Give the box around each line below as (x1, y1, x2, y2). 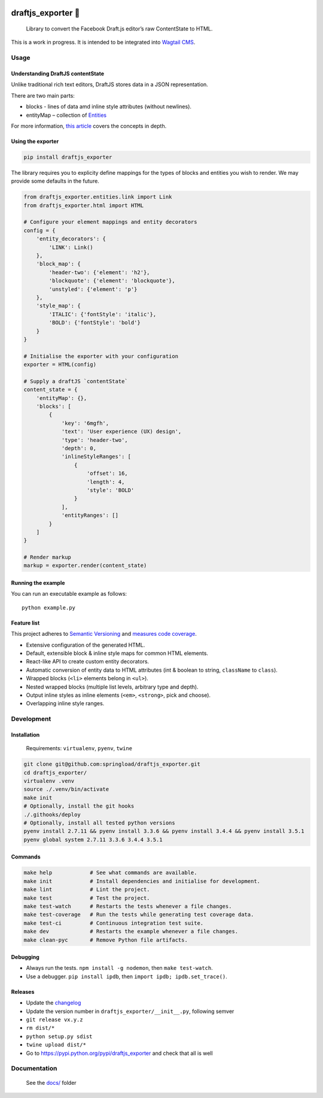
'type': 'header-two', (61, 436, 128, 443)
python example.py (22, 604, 76, 611)
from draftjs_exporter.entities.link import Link (23, 193, 172, 201)
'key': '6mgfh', (61, 420, 109, 426)
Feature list (11, 619, 40, 626)
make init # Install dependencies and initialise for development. (23, 878, 260, 884)
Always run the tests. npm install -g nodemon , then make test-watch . (26, 964, 214, 972)
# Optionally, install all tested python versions (23, 820, 176, 826)
